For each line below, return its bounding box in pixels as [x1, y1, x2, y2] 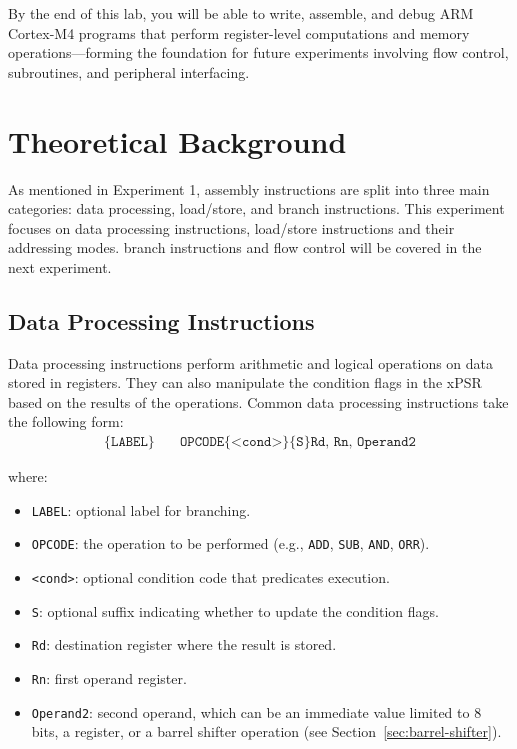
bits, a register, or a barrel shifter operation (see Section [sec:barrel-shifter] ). [31, 721, 502, 742]
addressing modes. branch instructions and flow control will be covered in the [8, 237, 482, 258]
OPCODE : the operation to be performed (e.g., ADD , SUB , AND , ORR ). [31, 533, 430, 554]
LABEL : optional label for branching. [31, 499, 251, 520]
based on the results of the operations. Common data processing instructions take [8, 391, 509, 412]
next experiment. [8, 256, 112, 277]
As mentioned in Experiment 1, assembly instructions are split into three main [8, 178, 490, 199]
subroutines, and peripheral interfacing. [8, 61, 250, 82]
